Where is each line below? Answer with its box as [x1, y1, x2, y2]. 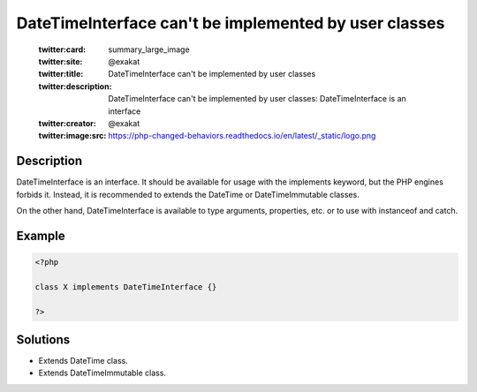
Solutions [16, 332, 71, 347]
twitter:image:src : [38, 131, 107, 141]
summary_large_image [108, 44, 190, 55]
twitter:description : [38, 80, 112, 92]
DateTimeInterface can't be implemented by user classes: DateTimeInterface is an [108, 94, 406, 104]
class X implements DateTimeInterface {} [34, 282, 217, 291]
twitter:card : [38, 44, 87, 55]
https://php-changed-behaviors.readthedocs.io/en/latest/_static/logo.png [108, 131, 376, 141]
